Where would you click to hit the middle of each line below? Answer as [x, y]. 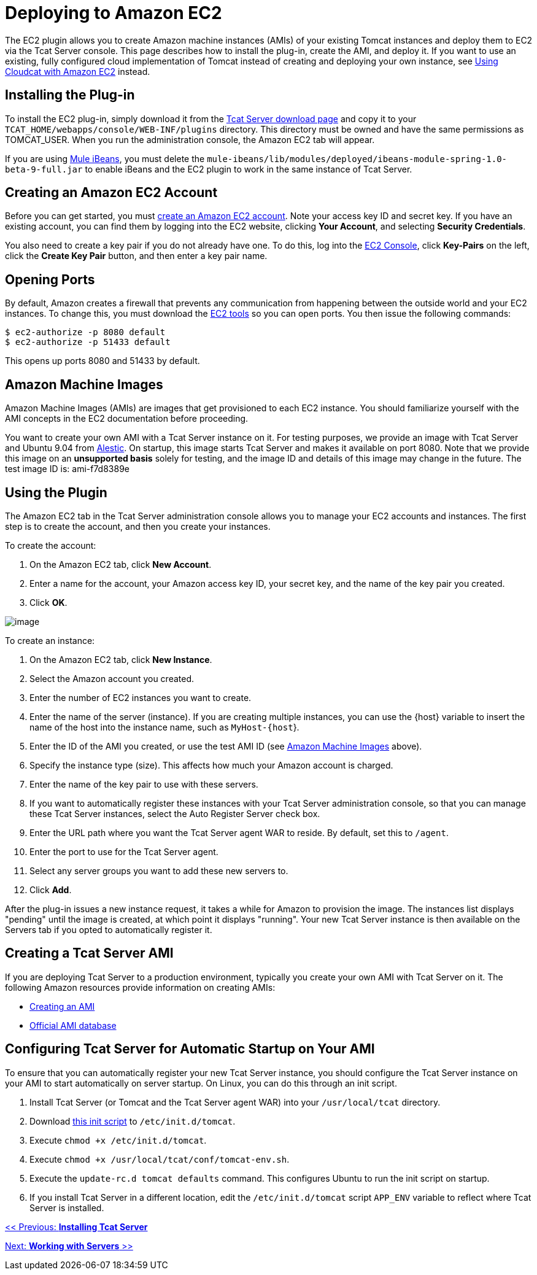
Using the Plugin [56, 492]
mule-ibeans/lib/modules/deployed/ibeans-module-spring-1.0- [357, 159]
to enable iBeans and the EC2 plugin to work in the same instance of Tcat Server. [249, 169]
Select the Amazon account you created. [112, 678]
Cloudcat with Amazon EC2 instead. [78, 71]
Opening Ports [50, 279]
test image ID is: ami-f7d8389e [67, 469]
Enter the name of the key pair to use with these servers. [144, 784]
